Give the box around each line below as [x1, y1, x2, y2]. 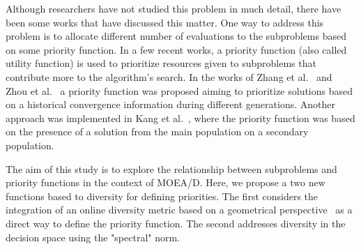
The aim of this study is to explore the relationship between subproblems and [6, 161, 337, 176]
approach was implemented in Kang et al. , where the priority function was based [6, 110, 355, 125]
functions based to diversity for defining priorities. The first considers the [6, 188, 318, 203]
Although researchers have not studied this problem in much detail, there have [6, 1, 341, 15]
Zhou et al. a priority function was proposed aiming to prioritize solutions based [6, 83, 353, 98]
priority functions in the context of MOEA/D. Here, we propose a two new [6, 175, 325, 190]
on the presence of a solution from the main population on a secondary [6, 124, 309, 139]
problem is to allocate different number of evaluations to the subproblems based [6, 29, 346, 43]
